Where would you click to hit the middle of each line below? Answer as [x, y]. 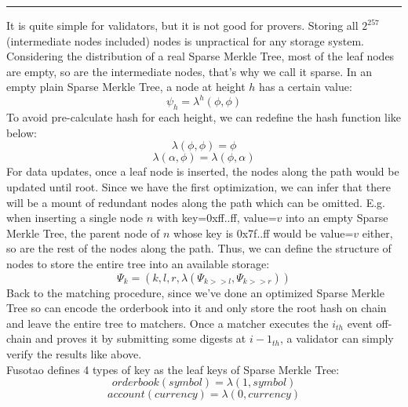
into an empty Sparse [337, 218]
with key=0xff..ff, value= [217, 218]
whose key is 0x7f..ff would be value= [264, 233]
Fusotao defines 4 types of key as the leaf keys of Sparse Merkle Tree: [173, 369]
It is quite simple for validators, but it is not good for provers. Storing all [182, 25]
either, [377, 233]
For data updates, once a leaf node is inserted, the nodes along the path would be [203, 171]
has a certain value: [306, 87]
